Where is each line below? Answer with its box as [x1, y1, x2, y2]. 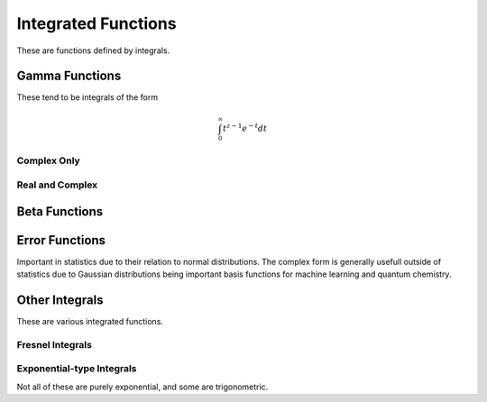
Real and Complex [16, 178, 98, 191]
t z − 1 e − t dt [222, 122, 268, 133]
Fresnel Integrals [16, 338, 92, 351]
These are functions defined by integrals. [16, 45, 170, 56]
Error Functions [16, 233, 106, 248]
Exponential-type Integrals [16, 362, 137, 375]
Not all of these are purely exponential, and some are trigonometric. [16, 381, 269, 392]
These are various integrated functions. [16, 315, 164, 326]
